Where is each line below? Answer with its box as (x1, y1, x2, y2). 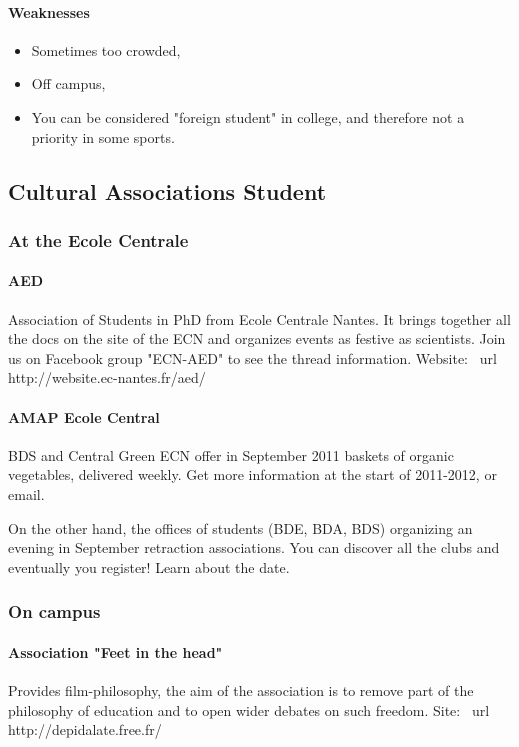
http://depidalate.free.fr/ (8, 719, 162, 740)
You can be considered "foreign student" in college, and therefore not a (31, 106, 465, 127)
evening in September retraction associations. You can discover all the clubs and (8, 537, 500, 558)
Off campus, (31, 73, 106, 94)
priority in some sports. (31, 126, 175, 147)
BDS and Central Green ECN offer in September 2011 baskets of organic (8, 444, 454, 465)
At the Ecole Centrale (8, 227, 189, 252)
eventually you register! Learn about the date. (8, 556, 290, 577)
